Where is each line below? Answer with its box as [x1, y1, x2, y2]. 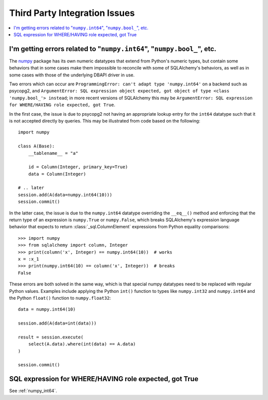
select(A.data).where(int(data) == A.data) [28, 341, 136, 347]
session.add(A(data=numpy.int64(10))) [18, 192, 113, 198]
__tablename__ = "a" [28, 150, 78, 156]
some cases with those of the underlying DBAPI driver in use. [9, 72, 135, 78]
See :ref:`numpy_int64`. [9, 388, 57, 394]
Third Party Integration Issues [9, 7, 135, 18]
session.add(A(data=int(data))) [18, 321, 97, 326]
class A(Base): [18, 143, 55, 149]
